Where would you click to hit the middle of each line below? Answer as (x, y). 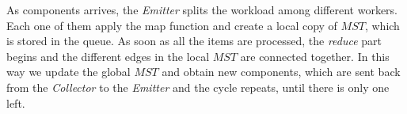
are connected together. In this (315, 56)
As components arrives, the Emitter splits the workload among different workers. (202, 9)
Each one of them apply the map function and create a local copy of (172, 25)
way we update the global (68, 72)
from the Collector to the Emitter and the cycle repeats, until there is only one (198, 87)
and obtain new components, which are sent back (281, 72)
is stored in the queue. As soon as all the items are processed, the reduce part (194, 41)
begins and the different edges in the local (108, 56)
